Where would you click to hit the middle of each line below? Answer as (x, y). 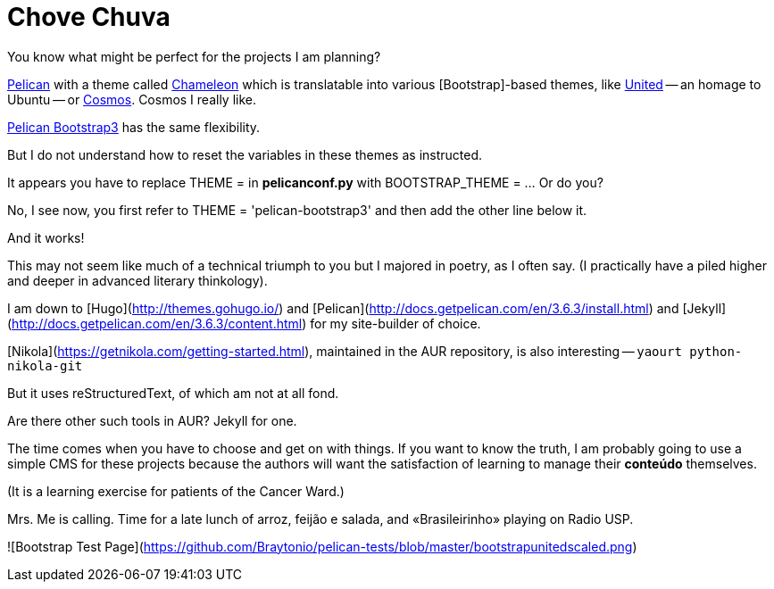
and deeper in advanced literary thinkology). (137, 280)
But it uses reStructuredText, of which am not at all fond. (173, 393)
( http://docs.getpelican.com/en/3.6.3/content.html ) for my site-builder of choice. (244, 323)
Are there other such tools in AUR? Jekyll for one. (152, 420)
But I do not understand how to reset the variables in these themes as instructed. (245, 154)
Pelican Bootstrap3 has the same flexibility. (134, 127)
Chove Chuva (89, 17)
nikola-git (45, 365)
